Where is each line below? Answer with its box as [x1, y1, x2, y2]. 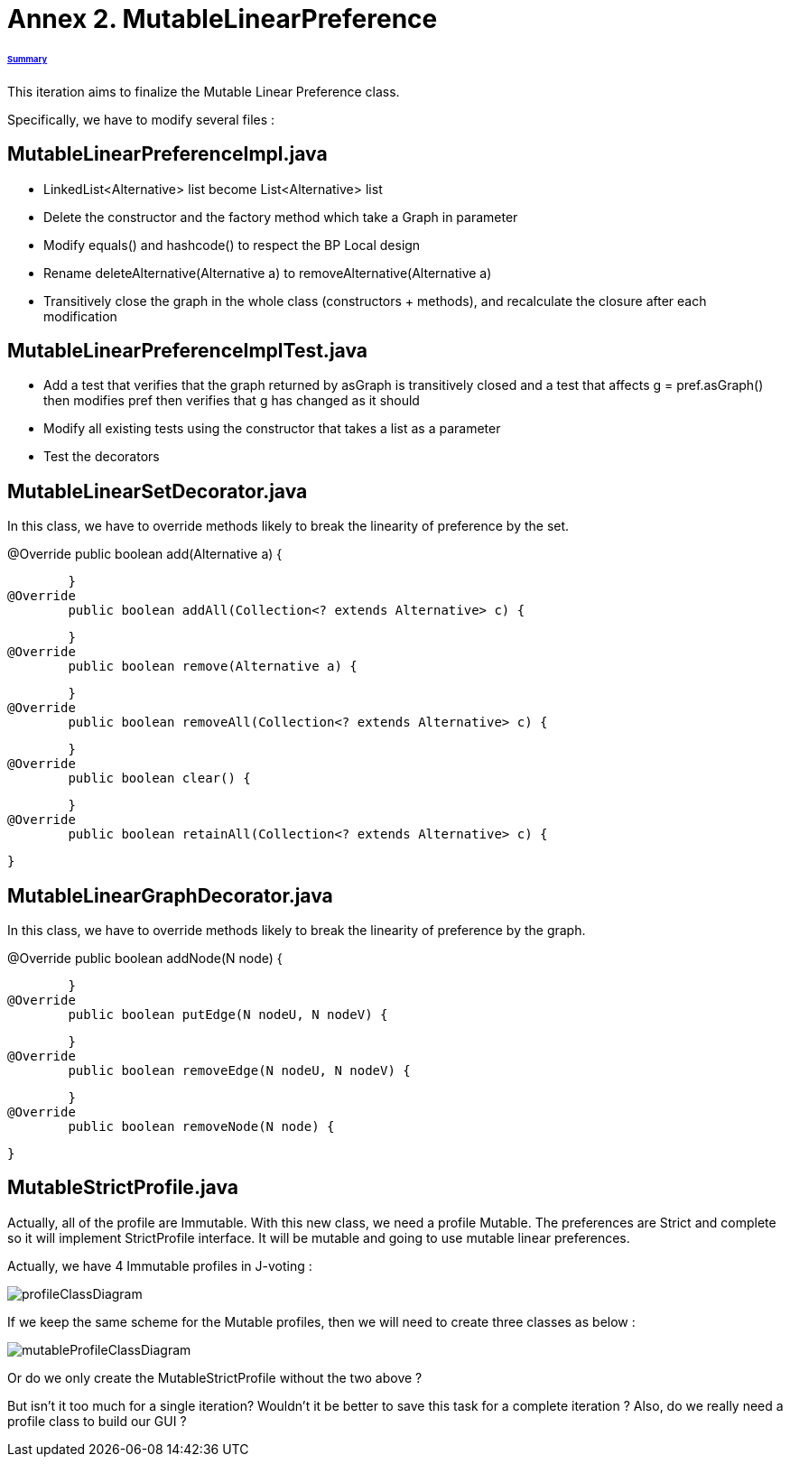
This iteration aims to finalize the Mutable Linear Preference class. [7, 83, 400, 99]
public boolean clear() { [68, 771, 251, 786]
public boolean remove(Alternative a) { [68, 659, 358, 674]
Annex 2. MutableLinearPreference [7, 4, 438, 34]
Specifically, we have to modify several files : [7, 111, 275, 127]
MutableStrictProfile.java [7, 1176, 238, 1200]
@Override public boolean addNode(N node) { [7, 950, 283, 967]
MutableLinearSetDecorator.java [7, 479, 308, 503]
